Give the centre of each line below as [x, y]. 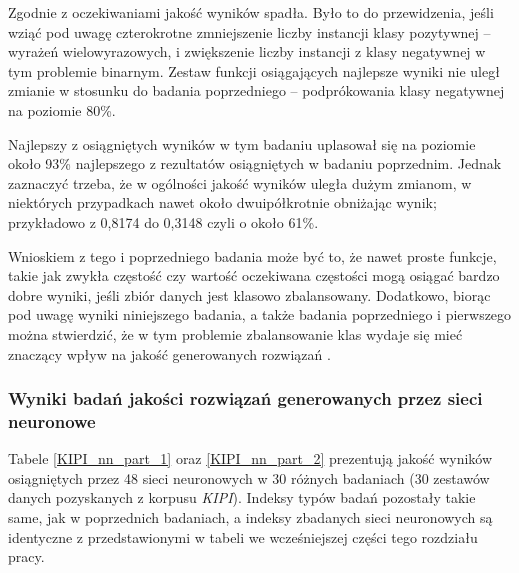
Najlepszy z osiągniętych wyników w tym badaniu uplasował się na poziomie [242, 143]
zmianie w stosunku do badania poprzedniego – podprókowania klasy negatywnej [256, 90]
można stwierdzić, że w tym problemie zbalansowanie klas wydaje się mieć [235, 333]
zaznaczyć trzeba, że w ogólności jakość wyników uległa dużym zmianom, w [240, 182]
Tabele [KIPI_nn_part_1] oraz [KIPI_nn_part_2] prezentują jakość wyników [250, 458]
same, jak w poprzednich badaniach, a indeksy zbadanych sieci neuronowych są [250, 517]
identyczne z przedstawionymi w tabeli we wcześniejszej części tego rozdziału [243, 536]
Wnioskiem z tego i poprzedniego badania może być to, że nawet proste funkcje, [252, 255]
